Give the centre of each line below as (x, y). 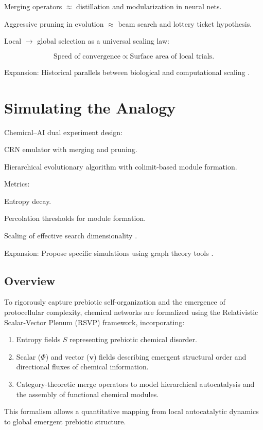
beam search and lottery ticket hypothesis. (185, 23)
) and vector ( (67, 356)
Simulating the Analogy (90, 107)
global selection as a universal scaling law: (103, 41)
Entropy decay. (28, 201)
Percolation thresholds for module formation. (75, 218)
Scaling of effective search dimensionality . (71, 236)
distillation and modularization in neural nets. (149, 6)
